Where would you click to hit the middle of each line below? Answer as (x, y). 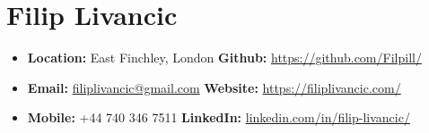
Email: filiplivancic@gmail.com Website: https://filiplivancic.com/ (214, 87)
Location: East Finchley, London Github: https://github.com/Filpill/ (224, 58)
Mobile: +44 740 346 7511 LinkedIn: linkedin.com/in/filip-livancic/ (219, 117)
